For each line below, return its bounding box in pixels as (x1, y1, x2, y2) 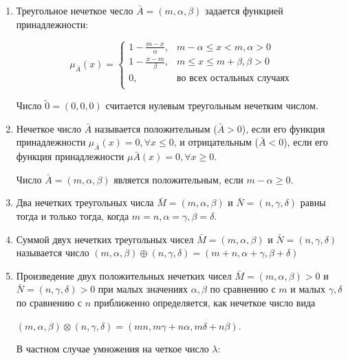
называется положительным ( (94, 121, 217, 135)
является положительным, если (113, 172, 243, 186)
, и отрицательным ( (173, 135, 259, 149)
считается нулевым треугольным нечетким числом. (105, 98, 318, 113)
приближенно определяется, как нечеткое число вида (94, 295, 316, 309)
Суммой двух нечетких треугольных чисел (16, 232, 194, 246)
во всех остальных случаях (177, 73, 290, 83)
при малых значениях (98, 282, 188, 296)
